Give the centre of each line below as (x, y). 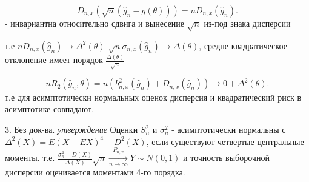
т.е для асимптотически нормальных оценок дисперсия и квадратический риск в (153, 97)
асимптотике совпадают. (50, 109)
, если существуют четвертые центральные (225, 141)
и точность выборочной (226, 157)
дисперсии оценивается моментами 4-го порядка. (95, 171)
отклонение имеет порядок (54, 60)
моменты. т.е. (30, 157)
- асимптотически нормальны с (229, 129)
